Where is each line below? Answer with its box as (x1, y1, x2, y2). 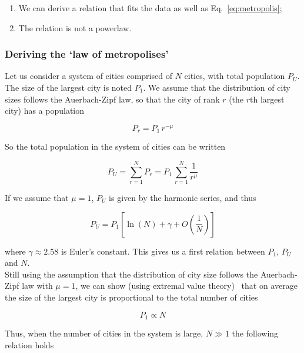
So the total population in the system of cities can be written (5, 140, 226, 153)
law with (22, 279, 53, 292)
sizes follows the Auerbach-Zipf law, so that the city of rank (5, 93, 220, 105)
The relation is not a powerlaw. (18, 21, 132, 34)
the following (232, 327, 279, 339)
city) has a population (5, 104, 85, 117)
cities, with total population (184, 70, 285, 82)
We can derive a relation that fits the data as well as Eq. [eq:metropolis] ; (18, 2, 282, 14)
